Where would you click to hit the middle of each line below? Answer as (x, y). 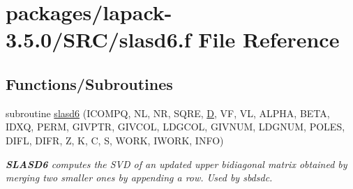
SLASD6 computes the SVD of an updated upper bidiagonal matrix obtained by (176, 164)
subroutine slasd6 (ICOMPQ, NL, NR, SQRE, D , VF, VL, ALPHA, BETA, (168, 113)
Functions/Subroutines (89, 83)
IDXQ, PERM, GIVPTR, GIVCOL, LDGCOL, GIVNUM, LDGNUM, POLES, (175, 127)
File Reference (269, 39)
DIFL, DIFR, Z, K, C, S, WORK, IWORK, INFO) (115, 140)
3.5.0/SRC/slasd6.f (98, 39)
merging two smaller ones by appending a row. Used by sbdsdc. (139, 177)
